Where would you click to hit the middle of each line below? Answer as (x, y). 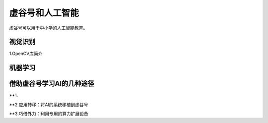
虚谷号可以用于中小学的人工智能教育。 (48, 28)
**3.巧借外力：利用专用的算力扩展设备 (49, 114)
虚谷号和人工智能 (44, 13)
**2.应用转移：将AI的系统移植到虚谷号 (49, 105)
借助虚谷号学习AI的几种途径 (52, 84)
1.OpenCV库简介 (26, 54)
